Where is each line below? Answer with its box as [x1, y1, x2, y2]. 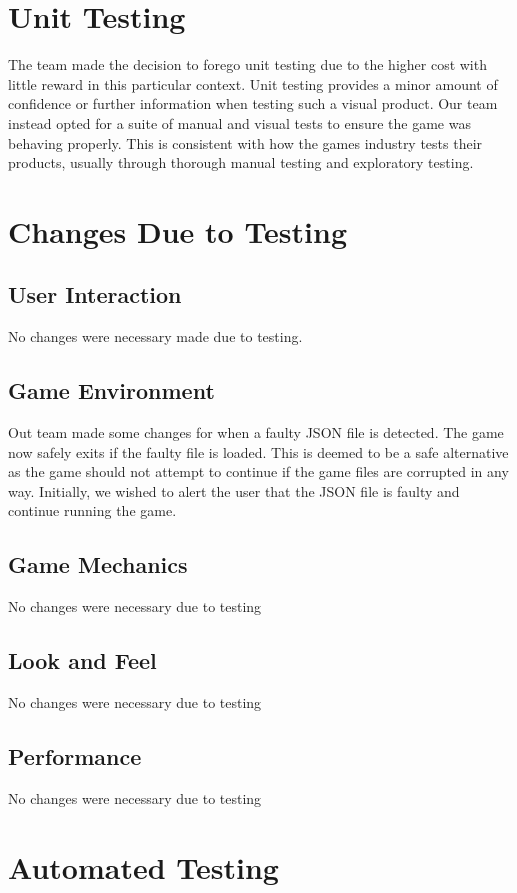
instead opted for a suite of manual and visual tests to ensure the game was [8, 112, 471, 133]
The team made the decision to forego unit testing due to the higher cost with [8, 54, 487, 75]
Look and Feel [8, 645, 157, 676]
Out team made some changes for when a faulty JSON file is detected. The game [8, 422, 504, 443]
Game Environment [8, 375, 215, 406]
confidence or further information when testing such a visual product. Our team [8, 93, 498, 114]
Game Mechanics [8, 549, 188, 580]
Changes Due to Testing [8, 210, 348, 251]
